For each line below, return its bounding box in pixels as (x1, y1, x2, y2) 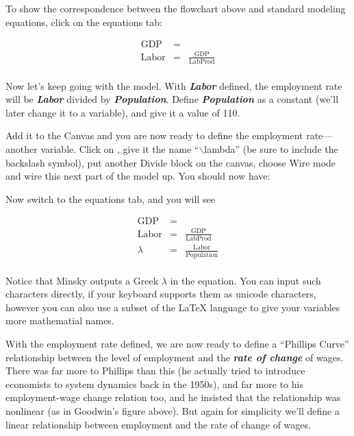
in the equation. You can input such (170, 273, 321, 287)
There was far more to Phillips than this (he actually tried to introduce (5, 363, 305, 378)
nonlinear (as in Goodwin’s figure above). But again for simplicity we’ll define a (5, 404, 340, 418)
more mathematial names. (5, 313, 114, 328)
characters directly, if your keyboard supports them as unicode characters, (5, 287, 316, 301)
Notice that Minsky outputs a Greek (5, 273, 159, 287)
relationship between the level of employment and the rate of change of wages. (5, 350, 344, 364)
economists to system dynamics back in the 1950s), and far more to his (5, 376, 303, 391)
